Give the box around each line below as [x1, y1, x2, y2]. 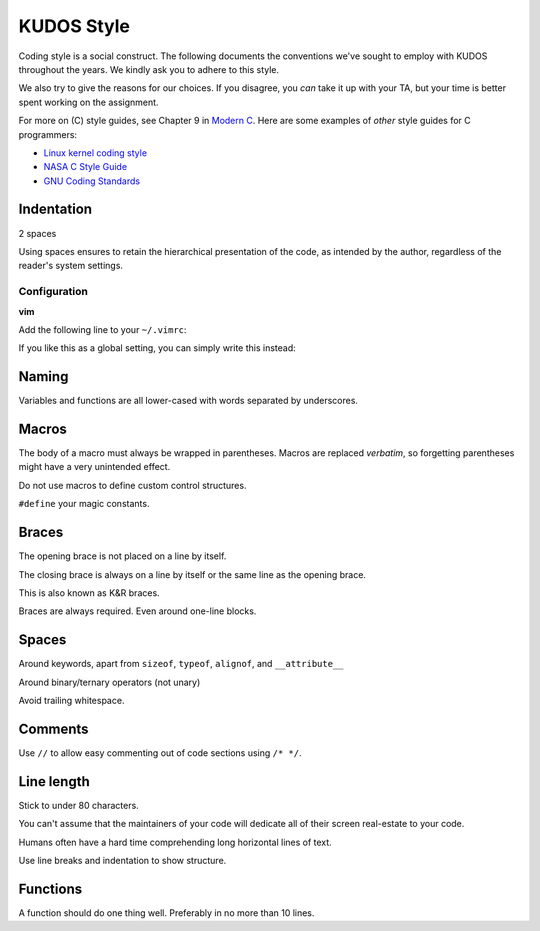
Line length [18, 773, 90, 790]
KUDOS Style [18, 15, 130, 37]
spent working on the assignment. [18, 96, 159, 108]
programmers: [18, 128, 78, 140]
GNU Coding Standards [43, 175, 140, 187]
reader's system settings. [18, 260, 124, 272]
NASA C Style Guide [43, 161, 128, 173]
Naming [18, 368, 69, 385]
